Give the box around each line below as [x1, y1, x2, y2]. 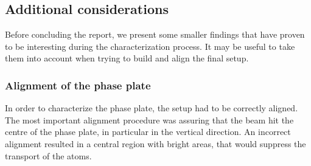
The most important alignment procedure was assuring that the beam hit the [5, 113, 294, 126]
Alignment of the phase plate [5, 77, 151, 92]
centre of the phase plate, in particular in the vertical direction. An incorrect [5, 125, 291, 138]
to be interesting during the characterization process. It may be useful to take [5, 40, 295, 52]
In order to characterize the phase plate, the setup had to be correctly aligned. [5, 102, 298, 114]
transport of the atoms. [5, 149, 92, 162]
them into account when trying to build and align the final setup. [5, 52, 249, 64]
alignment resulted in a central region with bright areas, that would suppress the [5, 137, 306, 150]
